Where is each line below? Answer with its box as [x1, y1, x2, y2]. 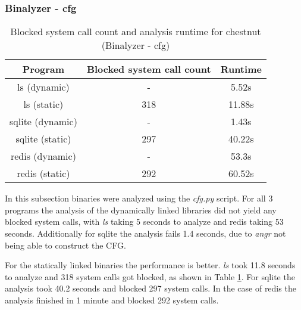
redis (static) [17, 166, 70, 181]
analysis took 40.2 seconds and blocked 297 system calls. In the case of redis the [5, 282, 296, 294]
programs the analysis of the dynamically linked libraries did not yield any [5, 203, 277, 216]
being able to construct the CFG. [5, 238, 126, 251]
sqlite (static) [15, 132, 71, 146]
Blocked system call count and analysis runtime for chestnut [10, 24, 261, 39]
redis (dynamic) [10, 149, 76, 163]
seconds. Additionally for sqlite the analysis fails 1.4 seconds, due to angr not [5, 227, 286, 239]
